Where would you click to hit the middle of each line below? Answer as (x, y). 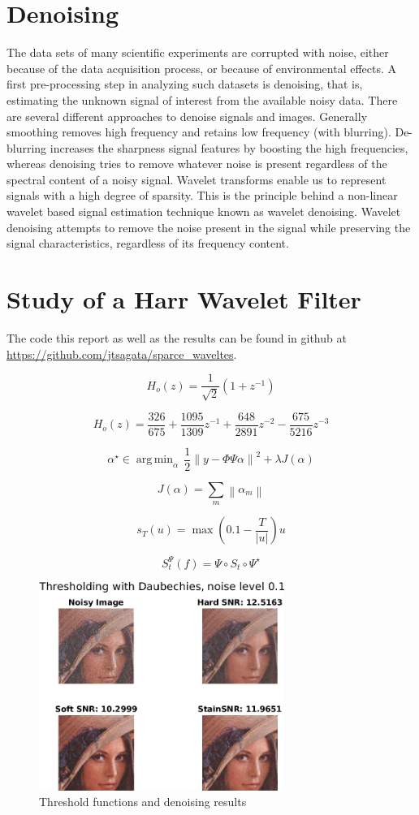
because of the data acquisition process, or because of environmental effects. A (202, 68)
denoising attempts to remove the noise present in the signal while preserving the (209, 227)
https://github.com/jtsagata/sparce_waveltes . (122, 354)
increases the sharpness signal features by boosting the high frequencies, (229, 147)
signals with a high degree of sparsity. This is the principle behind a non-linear (202, 195)
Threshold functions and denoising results (143, 802)
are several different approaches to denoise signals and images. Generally (187, 116)
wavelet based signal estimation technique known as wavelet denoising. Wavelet (204, 211)
